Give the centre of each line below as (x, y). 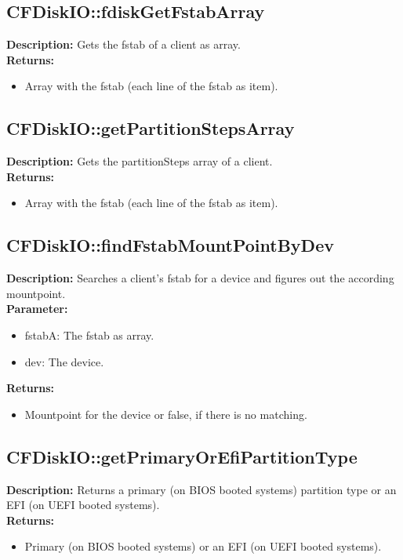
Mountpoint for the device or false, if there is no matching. (166, 414)
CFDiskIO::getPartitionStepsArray (151, 128)
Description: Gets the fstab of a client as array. (123, 44)
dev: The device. (64, 361)
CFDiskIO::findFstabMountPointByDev (170, 245)
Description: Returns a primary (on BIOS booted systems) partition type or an (201, 489)
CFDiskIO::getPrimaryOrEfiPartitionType (182, 456)
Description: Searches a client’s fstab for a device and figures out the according (200, 278)
